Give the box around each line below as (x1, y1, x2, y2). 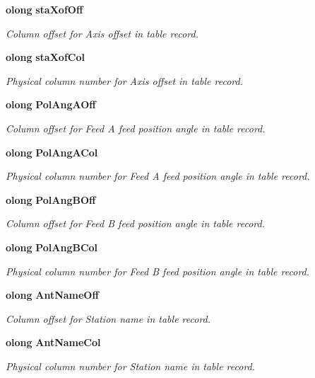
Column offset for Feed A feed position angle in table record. (6, 120, 266, 135)
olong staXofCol (6, 50, 85, 64)
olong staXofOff (6, 2, 83, 16)
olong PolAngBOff (6, 192, 96, 207)
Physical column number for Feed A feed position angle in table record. (6, 168, 310, 183)
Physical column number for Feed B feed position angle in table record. (6, 263, 310, 278)
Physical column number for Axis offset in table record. (6, 73, 243, 88)
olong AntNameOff (6, 287, 99, 302)
